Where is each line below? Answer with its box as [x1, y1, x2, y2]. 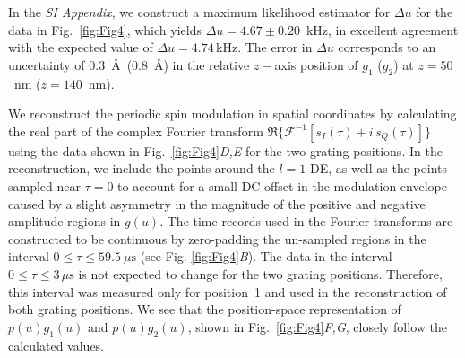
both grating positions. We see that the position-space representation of [8, 300, 401, 319]
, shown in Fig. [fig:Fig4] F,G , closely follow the [187, 317, 447, 336]
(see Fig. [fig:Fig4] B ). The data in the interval [140, 247, 392, 266]
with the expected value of [8, 38, 153, 57]
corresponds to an [338, 38, 436, 57]
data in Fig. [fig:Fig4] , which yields [8, 20, 202, 39]
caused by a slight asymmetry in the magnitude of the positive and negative [8, 194, 426, 213]
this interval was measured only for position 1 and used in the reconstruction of [8, 282, 447, 301]
